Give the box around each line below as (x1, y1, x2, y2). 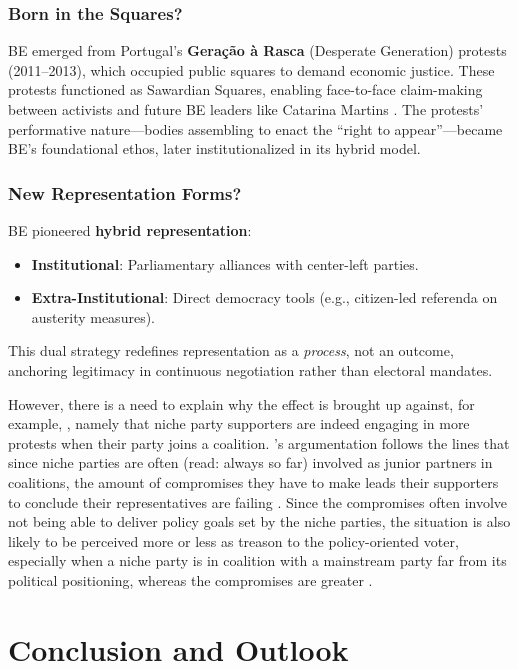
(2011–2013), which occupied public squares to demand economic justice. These (8, 59, 495, 80)
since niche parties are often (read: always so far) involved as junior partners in (8, 452, 493, 473)
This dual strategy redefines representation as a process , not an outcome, (8, 340, 454, 361)
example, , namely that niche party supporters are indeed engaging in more (8, 413, 470, 434)
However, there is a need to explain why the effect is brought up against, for (8, 393, 475, 414)
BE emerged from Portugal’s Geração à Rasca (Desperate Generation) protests (8, 40, 507, 61)
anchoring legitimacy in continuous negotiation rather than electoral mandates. (8, 359, 493, 380)
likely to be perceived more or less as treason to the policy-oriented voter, (8, 530, 459, 551)
